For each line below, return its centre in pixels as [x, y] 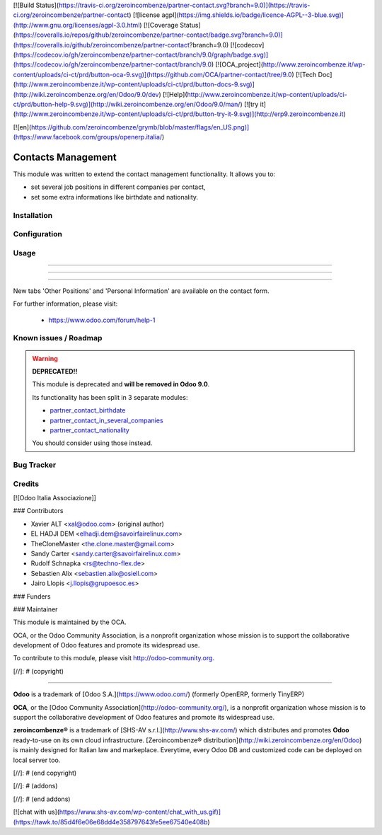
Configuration [38, 234]
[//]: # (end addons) [42, 799]
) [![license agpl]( [154, 15]
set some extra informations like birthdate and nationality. [114, 197]
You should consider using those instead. [92, 443]
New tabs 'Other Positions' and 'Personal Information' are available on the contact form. [141, 291]
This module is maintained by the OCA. [70, 622]
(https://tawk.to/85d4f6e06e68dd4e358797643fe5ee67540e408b [110, 822]
